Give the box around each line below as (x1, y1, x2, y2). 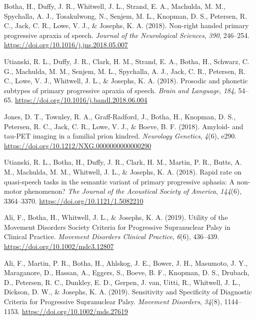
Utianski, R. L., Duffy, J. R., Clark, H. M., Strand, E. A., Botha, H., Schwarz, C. (4, 56, 250, 66)
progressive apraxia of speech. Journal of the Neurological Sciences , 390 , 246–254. (4, 30, 250, 40)
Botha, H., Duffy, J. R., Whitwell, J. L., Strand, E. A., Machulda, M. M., (4, 1, 225, 11)
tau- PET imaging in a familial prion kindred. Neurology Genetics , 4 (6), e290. (4, 131, 237, 141)
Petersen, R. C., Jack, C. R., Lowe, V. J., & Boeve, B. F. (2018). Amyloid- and (4, 121, 243, 131)
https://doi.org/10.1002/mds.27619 (22, 306, 128, 316)
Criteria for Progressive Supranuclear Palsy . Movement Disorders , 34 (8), (4, 296, 222, 307)
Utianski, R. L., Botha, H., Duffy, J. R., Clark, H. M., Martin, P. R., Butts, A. (4, 157, 242, 167)
